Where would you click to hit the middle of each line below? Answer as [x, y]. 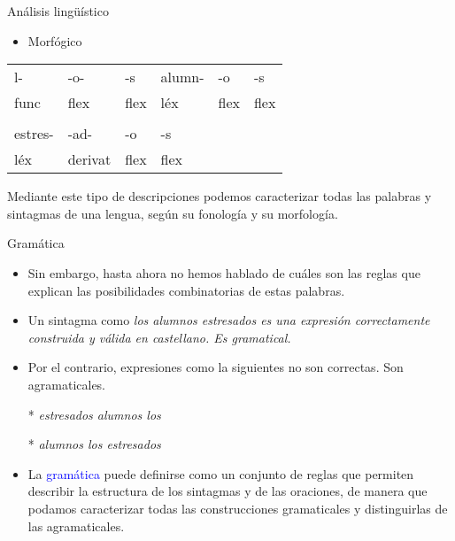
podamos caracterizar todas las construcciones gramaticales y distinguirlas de [238, 508]
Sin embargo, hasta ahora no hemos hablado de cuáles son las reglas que [224, 272]
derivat [89, 159]
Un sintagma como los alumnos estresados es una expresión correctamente [229, 320]
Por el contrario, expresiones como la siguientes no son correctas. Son [216, 367]
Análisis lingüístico [58, 11]
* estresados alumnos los [94, 414]
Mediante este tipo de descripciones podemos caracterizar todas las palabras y [220, 196]
